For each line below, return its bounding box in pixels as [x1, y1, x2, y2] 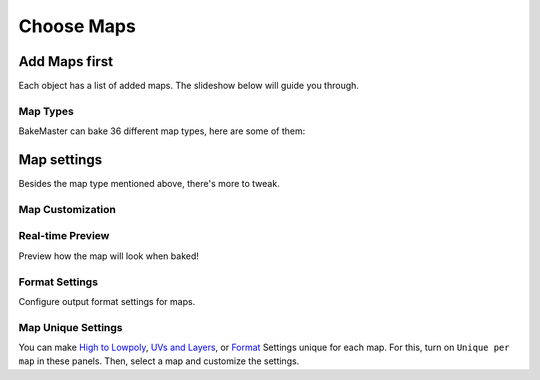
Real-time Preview [18, 229, 110, 243]
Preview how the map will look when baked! [18, 250, 200, 262]
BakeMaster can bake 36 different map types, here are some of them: [18, 125, 306, 137]
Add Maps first [18, 53, 114, 70]
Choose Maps [18, 15, 137, 37]
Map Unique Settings [18, 320, 124, 334]
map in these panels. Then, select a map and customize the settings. [18, 355, 300, 367]
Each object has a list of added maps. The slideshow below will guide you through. [18, 80, 360, 92]
